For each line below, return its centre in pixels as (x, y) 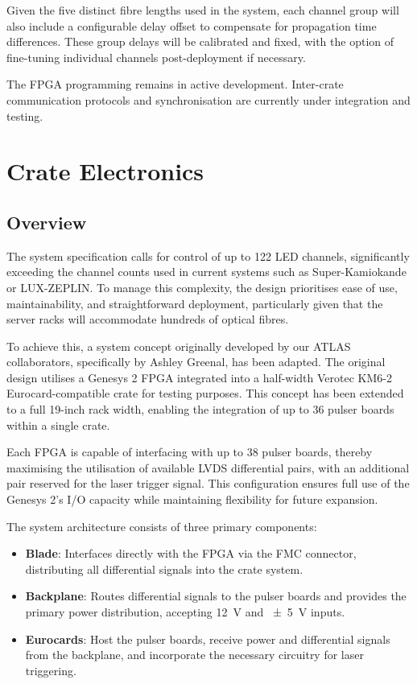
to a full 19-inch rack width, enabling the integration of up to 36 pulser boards (200, 409)
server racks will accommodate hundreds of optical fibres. (148, 319)
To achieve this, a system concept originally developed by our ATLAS (179, 346)
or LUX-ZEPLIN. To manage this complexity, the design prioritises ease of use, (202, 287)
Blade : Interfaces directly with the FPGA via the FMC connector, (191, 553)
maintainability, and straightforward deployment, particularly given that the (195, 303)
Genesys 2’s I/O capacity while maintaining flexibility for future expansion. (192, 499)
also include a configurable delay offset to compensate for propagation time (192, 25)
